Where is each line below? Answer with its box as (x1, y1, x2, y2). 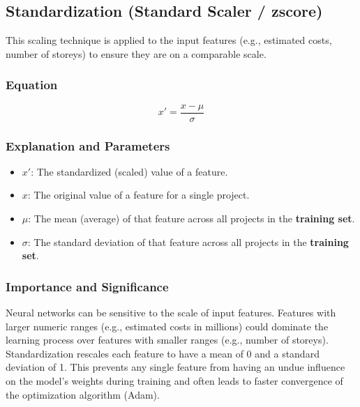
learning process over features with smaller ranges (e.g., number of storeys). (6, 332, 329, 347)
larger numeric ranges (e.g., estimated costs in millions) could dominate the (6, 318, 329, 333)
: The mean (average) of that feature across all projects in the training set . (28, 211, 355, 226)
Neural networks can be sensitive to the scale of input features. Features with (6, 305, 336, 320)
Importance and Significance (6, 277, 169, 295)
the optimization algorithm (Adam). (6, 387, 160, 401)
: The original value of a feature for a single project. (27, 187, 250, 202)
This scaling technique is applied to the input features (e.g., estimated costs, (6, 33, 332, 47)
